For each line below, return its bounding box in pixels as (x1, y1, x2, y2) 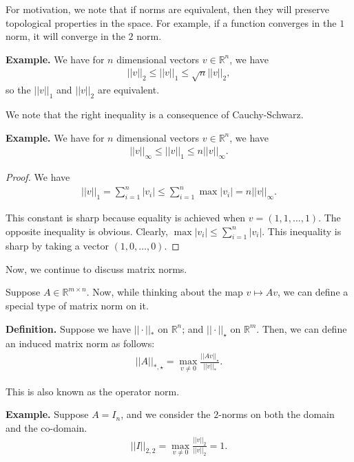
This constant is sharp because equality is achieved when (6, 210, 246, 224)
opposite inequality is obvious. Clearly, (6, 223, 168, 238)
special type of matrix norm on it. (6, 298, 149, 313)
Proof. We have (6, 169, 70, 184)
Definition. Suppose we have (6, 321, 132, 335)
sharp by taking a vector (6, 239, 109, 253)
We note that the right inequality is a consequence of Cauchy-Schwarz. (6, 107, 304, 121)
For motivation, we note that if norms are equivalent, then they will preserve (6, 2, 329, 16)
